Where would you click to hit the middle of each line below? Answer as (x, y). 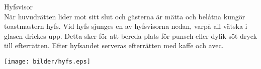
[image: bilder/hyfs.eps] (47, 61)
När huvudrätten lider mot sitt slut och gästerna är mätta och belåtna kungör (125, 16)
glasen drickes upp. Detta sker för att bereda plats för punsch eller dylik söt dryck (130, 35)
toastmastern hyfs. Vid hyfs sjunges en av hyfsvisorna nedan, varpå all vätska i (126, 26)
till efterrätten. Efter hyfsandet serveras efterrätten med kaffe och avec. (114, 45)
